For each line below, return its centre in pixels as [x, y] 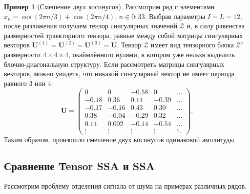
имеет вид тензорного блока [192, 45]
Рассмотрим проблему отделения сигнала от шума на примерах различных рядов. [125, 186]
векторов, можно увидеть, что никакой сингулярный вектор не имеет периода [119, 74]
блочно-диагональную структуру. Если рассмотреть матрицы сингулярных [114, 64]
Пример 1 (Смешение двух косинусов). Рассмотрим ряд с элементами [109, 6]
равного [15, 83]
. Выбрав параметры [175, 16]
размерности [22, 54]
